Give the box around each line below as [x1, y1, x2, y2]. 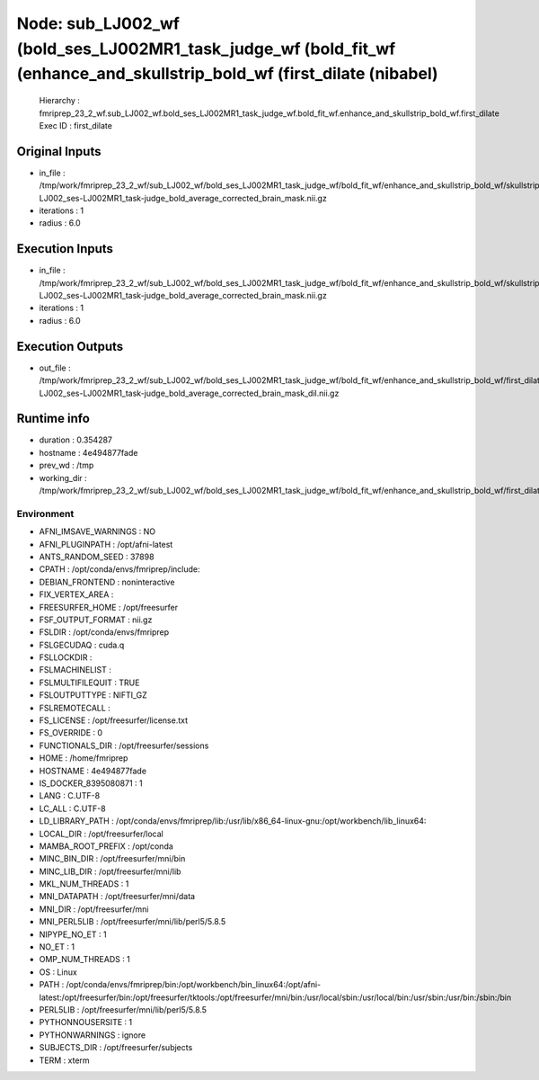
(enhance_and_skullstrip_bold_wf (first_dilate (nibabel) [16, 64, 439, 85]
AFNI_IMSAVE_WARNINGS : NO [39, 526, 156, 537]
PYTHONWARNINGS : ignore [39, 1030, 146, 1040]
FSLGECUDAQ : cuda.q [39, 639, 125, 650]
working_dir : [39, 472, 87, 483]
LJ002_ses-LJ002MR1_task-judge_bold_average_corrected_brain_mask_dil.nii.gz [39, 388, 340, 398]
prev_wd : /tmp [39, 460, 94, 471]
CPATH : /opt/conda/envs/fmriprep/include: [39, 564, 200, 575]
